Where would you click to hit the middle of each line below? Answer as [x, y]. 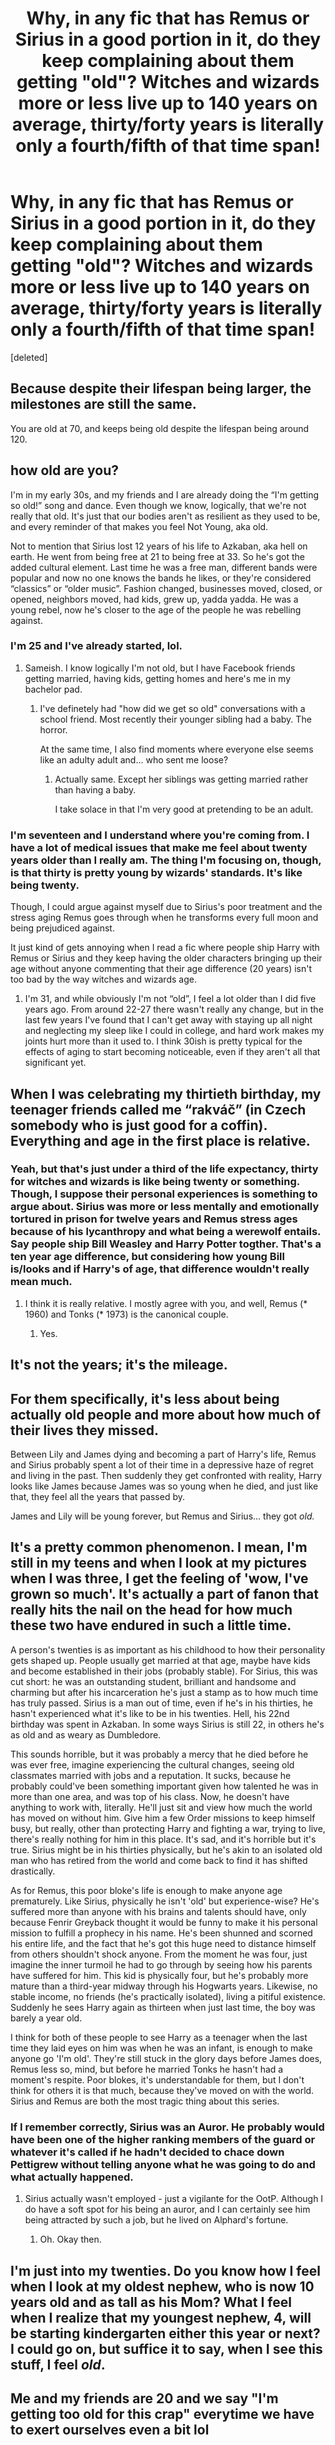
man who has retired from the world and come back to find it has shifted [159, 1860]
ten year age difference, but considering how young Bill [147, 1257]
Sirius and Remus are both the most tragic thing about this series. [145, 2101]
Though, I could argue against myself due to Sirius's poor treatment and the [166, 907]
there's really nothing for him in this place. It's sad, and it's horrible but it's [163, 1839]
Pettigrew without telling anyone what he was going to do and [163, 2164]
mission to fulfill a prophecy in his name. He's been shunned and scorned [161, 1933]
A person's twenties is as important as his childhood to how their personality [168, 1649]
